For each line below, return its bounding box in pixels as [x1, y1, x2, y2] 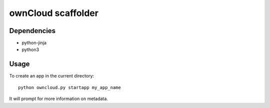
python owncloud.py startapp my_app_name [18, 84, 121, 90]
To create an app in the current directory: [9, 73, 94, 79]
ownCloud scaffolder [9, 7, 98, 18]
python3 [21, 46, 39, 52]
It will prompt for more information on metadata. [9, 95, 108, 102]
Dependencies [9, 26, 56, 35]
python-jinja [21, 40, 47, 46]
